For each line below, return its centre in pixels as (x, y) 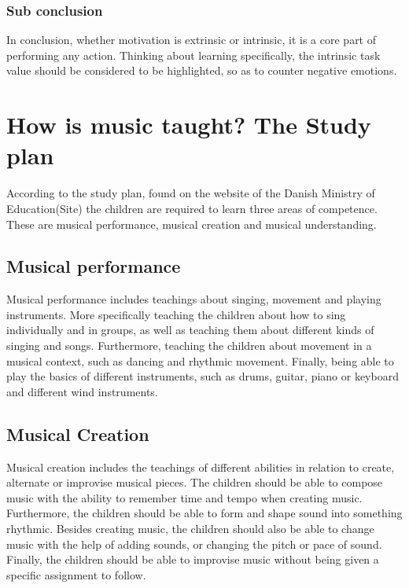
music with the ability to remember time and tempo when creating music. (184, 497)
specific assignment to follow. (76, 574)
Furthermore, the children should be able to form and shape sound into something (204, 513)
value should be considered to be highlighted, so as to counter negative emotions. (202, 70)
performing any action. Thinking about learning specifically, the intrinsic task (193, 55)
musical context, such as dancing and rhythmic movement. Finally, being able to (200, 360)
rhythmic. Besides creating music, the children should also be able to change (190, 529)
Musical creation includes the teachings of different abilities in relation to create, (201, 467)
